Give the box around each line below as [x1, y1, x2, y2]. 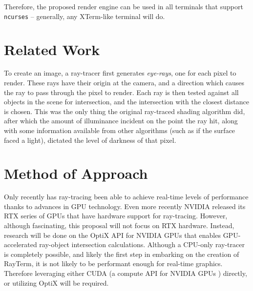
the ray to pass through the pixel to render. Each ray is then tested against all [4, 87, 239, 97]
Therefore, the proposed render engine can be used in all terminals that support [4, 1, 243, 11]
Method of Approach [4, 163, 148, 183]
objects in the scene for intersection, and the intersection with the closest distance [4, 97, 249, 107]
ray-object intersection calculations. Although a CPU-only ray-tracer [39, 239, 245, 250]
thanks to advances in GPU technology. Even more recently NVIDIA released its [4, 201, 246, 211]
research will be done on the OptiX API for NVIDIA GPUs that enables [4, 230, 221, 240]
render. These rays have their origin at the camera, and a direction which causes [4, 77, 245, 87]
